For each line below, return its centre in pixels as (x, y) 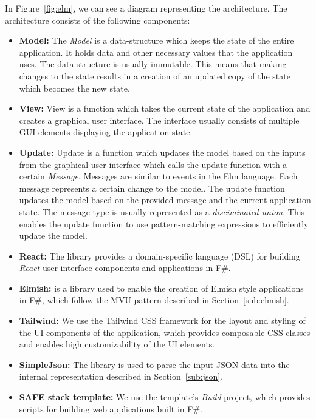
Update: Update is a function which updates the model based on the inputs (162, 152)
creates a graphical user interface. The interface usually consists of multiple (159, 120)
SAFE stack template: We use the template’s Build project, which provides (165, 397)
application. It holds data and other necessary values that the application (156, 52)
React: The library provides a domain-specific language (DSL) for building (160, 256)
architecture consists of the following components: (98, 20)
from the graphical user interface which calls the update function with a (153, 164)
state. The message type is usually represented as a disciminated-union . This (162, 211)
